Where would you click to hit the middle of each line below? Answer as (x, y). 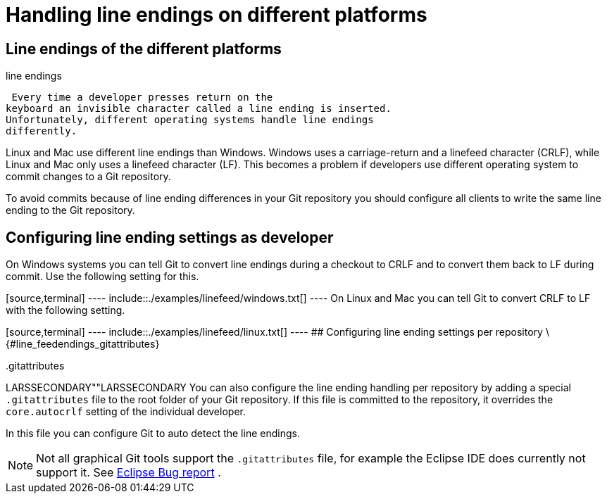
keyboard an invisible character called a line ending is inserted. (199, 109)
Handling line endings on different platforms (217, 15)
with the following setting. (65, 310)
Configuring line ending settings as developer (170, 237)
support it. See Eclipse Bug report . (129, 473)
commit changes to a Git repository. (88, 177)
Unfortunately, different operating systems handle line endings (190, 120)
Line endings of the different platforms (144, 49)
